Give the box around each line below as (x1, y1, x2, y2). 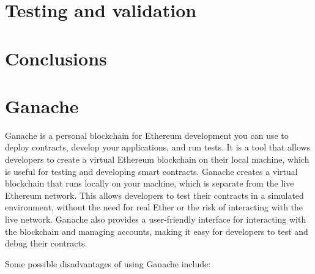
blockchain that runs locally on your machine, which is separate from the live (5, 177, 294, 190)
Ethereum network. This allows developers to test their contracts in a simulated (5, 188, 304, 201)
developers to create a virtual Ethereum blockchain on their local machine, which (5, 153, 309, 166)
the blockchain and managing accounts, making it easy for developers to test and (5, 224, 308, 237)
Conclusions (5, 45, 107, 70)
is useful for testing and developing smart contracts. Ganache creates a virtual (5, 165, 298, 177)
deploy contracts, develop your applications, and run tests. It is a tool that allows (5, 141, 311, 154)
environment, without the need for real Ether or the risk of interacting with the (5, 201, 303, 213)
